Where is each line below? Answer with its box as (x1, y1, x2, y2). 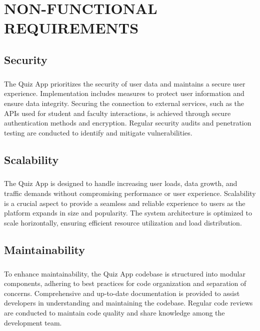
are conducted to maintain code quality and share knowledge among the (4, 307, 225, 317)
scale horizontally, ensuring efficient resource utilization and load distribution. (4, 217, 242, 227)
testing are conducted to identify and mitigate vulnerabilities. (4, 127, 192, 137)
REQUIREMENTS (4, 17, 139, 38)
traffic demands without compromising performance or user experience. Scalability (4, 188, 256, 198)
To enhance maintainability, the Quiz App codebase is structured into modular (4, 268, 245, 278)
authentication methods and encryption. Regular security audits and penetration (4, 117, 251, 128)
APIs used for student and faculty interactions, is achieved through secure (4, 107, 231, 118)
